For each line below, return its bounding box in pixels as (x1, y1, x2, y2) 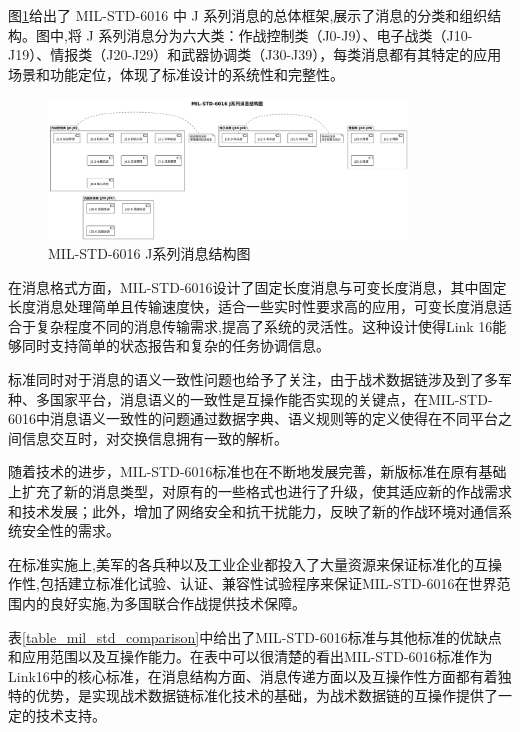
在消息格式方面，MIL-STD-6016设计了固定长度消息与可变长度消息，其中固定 (8, 276, 507, 297)
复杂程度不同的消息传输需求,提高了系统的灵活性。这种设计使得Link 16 (35, 315, 493, 336)
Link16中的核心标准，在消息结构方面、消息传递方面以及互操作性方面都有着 (8, 665, 498, 686)
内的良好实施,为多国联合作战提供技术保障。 (21, 593, 306, 613)
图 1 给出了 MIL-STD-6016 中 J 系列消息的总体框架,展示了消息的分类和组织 (8, 5, 488, 25)
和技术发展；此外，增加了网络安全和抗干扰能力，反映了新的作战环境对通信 (8, 500, 498, 521)
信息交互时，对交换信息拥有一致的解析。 (21, 427, 288, 448)
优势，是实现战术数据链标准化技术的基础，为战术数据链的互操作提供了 (35, 685, 498, 706)
